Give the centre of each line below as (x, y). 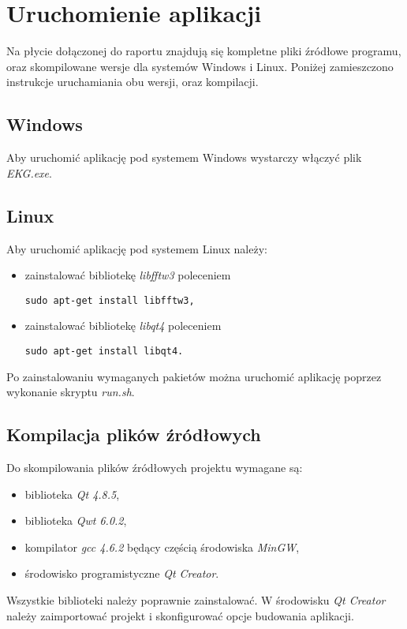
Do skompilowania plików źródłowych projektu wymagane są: (155, 467)
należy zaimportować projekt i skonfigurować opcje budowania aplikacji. (180, 615)
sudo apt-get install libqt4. (104, 351)
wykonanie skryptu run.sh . (71, 392)
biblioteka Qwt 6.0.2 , (76, 520)
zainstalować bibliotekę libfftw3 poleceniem (128, 275)
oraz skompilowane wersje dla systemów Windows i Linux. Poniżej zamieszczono (200, 66)
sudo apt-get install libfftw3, (110, 300)
